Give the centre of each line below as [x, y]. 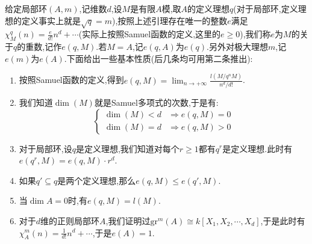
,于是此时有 [283, 220]
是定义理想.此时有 [257, 148]
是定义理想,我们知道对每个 [127, 148]
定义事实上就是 [51, 20]
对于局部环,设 [45, 148]
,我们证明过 [128, 220]
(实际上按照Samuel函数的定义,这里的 [150, 34]
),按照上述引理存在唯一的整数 [170, 20]
